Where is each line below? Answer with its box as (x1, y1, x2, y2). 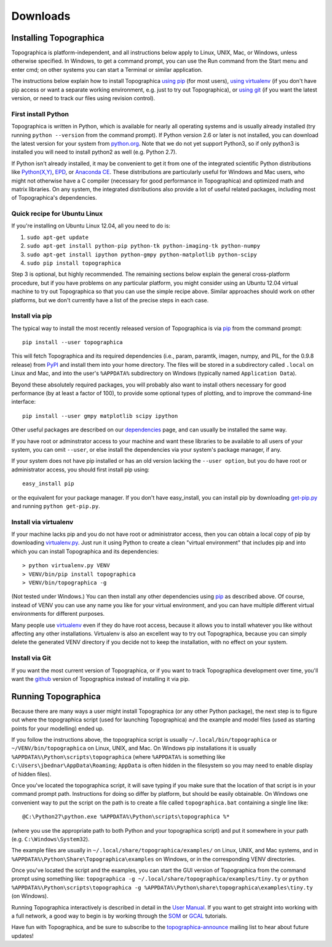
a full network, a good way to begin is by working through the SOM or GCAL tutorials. (11, 913, 227, 920)
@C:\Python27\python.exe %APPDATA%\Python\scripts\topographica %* (22, 813, 230, 820)
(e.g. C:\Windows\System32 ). (11, 835, 90, 843)
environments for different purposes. (11, 610, 105, 618)
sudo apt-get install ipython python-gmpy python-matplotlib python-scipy (26, 251, 258, 258)
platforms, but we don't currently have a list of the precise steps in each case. (11, 296, 209, 304)
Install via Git (11, 654, 52, 662)
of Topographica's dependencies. (11, 194, 98, 202)
